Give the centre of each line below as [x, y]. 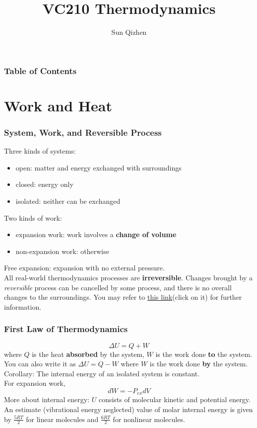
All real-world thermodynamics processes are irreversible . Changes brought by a [128, 277]
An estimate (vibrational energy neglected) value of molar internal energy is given [128, 409]
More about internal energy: [47, 399]
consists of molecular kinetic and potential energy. [174, 399]
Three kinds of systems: [40, 151]
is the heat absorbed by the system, [88, 354]
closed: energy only [44, 184]
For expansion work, [35, 383]
